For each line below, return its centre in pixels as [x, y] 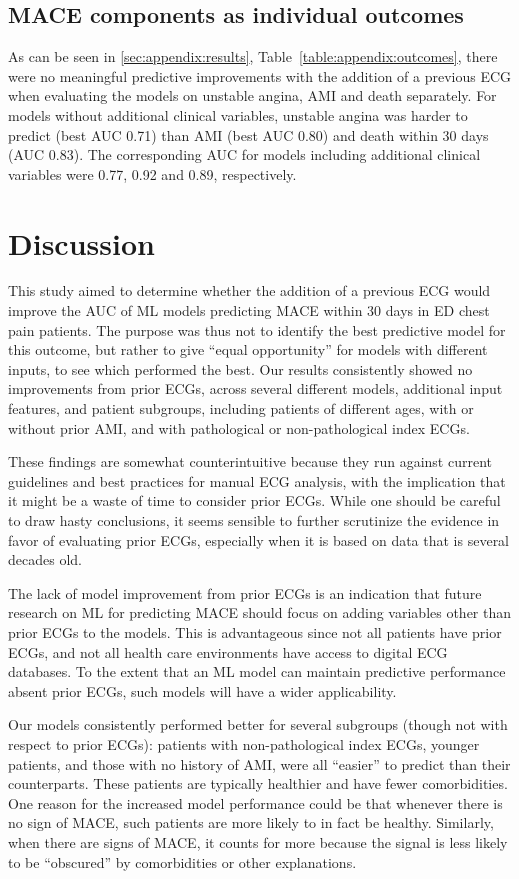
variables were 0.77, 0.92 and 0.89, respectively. [152, 173]
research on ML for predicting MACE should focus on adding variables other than [260, 612]
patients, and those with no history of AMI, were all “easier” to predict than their [259, 763]
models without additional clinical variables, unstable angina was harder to [238, 114]
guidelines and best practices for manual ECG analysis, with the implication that [257, 480]
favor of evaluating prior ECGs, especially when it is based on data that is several [259, 539]
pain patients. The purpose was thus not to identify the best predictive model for [257, 329]
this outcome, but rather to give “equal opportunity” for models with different [248, 349]
